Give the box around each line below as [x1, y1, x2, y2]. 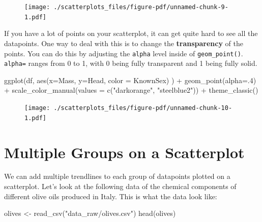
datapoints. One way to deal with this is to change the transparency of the [4, 38, 244, 48]
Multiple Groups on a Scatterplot [4, 141, 245, 162]
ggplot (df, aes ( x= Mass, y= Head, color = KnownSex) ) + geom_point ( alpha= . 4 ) [4, 75, 256, 85]
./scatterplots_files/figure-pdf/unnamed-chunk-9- [53, 4, 228, 11]
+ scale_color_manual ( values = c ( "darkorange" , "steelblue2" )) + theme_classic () [4, 85, 258, 95]
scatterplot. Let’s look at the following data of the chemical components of [4, 181, 237, 192]
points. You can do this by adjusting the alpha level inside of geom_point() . [4, 48, 243, 58]
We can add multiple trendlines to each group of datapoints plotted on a [4, 171, 230, 181]
